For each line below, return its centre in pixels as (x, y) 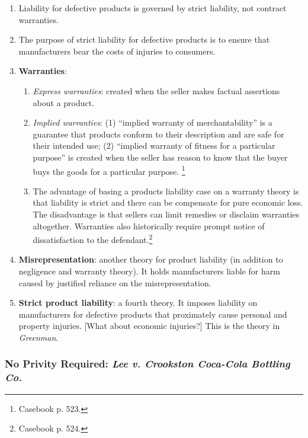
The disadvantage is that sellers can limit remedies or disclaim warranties (166, 214)
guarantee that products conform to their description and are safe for (158, 134)
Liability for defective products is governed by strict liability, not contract (153, 8)
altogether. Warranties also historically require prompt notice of (149, 226)
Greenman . (38, 337)
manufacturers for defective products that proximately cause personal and (153, 314)
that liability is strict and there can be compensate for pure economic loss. (168, 202)
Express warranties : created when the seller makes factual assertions (156, 90)
